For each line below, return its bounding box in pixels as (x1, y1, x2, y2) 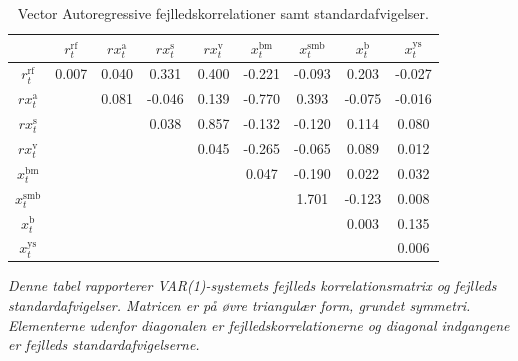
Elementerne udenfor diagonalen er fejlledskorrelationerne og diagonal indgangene (8, 314, 510, 335)
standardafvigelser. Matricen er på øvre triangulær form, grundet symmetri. (8, 295, 471, 316)
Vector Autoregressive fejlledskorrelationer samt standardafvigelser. (17, 3, 429, 23)
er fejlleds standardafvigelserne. (8, 334, 200, 355)
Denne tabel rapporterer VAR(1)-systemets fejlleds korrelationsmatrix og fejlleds (8, 275, 497, 296)
